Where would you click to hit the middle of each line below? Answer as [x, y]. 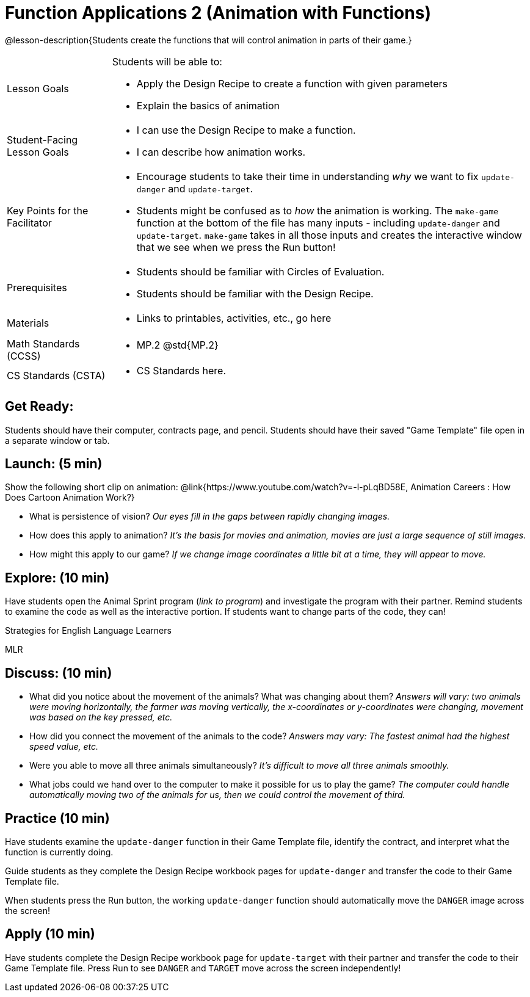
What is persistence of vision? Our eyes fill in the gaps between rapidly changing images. [210, 517]
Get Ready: [39, 407]
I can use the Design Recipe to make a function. [246, 130]
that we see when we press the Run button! [236, 247]
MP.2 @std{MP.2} [177, 345]
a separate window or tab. [57, 440]
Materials [28, 323]
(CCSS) [24, 356]
